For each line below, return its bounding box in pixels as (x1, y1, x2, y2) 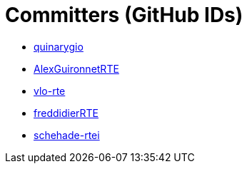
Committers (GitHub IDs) (5, 3, 243, 27)
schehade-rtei (34, 128, 100, 141)
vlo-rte (34, 84, 66, 97)
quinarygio (34, 40, 84, 53)
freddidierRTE (34, 106, 99, 119)
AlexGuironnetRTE (34, 62, 119, 75)
